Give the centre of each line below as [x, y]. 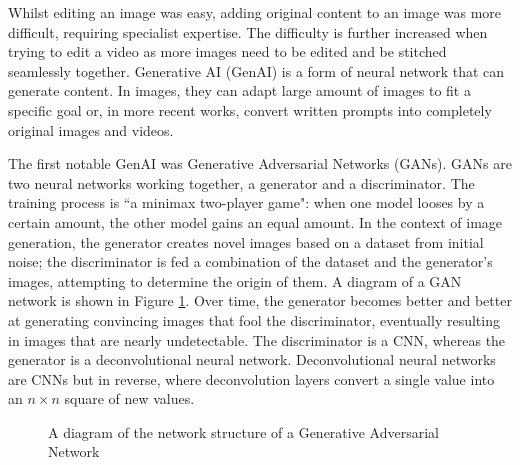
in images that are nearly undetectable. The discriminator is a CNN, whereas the [257, 339]
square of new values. [129, 398]
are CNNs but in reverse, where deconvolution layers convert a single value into [251, 378]
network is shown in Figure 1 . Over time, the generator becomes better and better [260, 300]
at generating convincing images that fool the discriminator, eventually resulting [254, 319]
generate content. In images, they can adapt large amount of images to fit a [239, 90]
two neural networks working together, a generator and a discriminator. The [241, 182]
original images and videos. [91, 129]
